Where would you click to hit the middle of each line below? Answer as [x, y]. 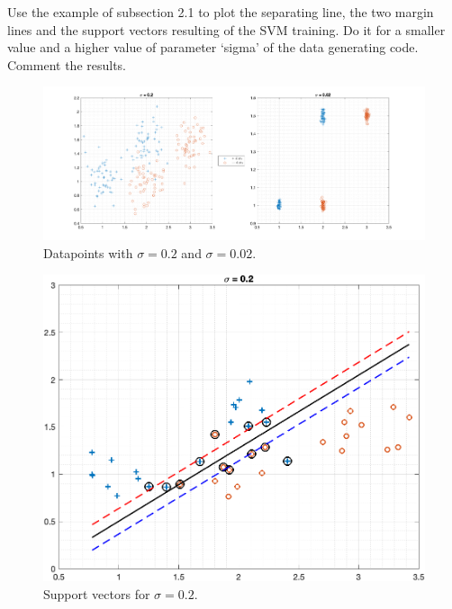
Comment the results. [67, 64]
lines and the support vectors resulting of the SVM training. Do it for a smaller [226, 29]
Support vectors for [97, 593]
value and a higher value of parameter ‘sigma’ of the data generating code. [213, 47]
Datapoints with [88, 252]
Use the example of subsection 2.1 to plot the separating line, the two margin [221, 12]
